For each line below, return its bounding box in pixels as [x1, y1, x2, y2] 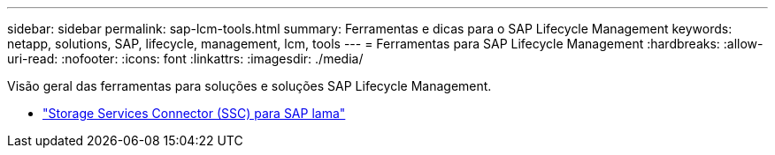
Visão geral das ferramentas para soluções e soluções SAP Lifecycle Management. [7, 78, 492, 93]
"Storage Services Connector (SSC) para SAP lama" [42, 106, 346, 121]
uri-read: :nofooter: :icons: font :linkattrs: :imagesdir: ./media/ [7, 51, 364, 66]
